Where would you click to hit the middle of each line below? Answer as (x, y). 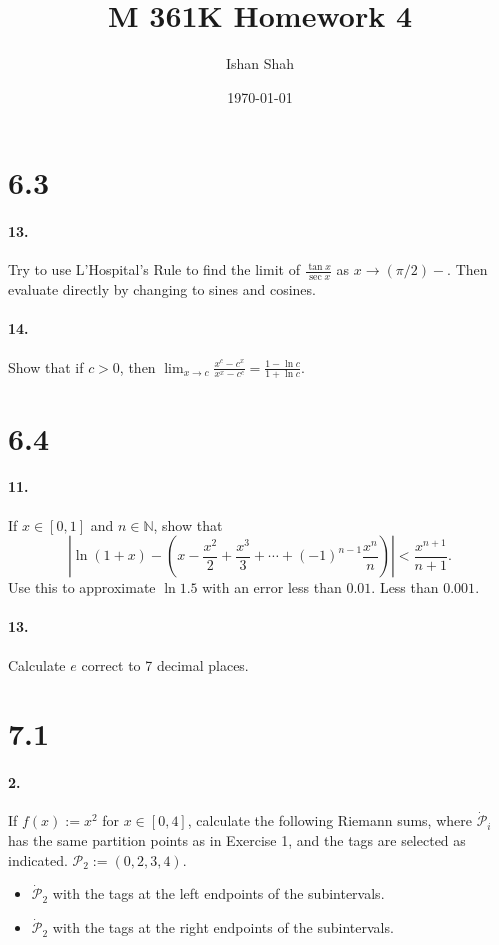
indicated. (38, 859)
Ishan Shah (260, 63)
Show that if (46, 366)
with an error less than (272, 587)
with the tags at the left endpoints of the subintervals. (218, 893)
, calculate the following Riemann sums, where (329, 820)
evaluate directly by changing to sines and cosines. (162, 289)
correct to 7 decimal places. (165, 664)
